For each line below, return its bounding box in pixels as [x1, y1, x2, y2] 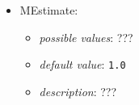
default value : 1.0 [39, 56, 126, 73]
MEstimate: [19, 2, 78, 18]
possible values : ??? [39, 28, 133, 45]
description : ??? [39, 82, 117, 99]
